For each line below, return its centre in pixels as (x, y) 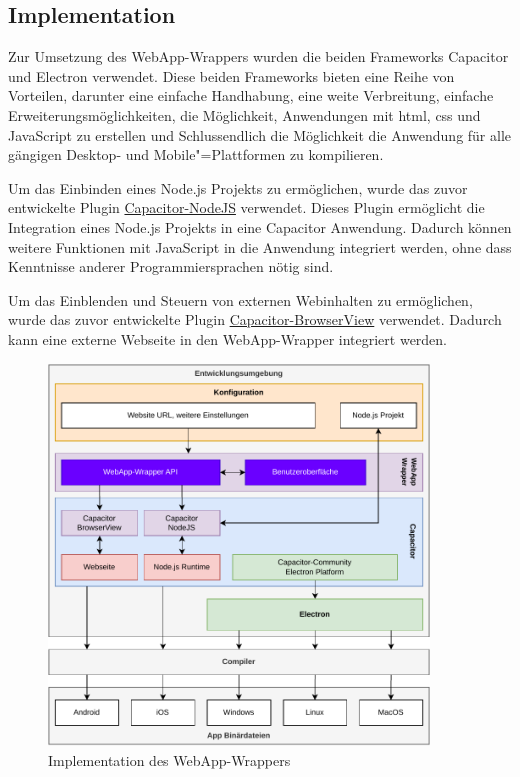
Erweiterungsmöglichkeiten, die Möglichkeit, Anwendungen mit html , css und (244, 114)
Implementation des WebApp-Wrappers (169, 759)
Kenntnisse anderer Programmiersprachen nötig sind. (171, 266)
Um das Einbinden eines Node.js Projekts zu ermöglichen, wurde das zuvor (238, 187)
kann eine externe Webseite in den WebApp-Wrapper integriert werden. (228, 338)
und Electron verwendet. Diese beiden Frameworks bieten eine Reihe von (231, 75)
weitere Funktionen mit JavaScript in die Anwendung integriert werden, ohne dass (260, 246)
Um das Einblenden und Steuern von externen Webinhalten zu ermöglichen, (240, 299)
